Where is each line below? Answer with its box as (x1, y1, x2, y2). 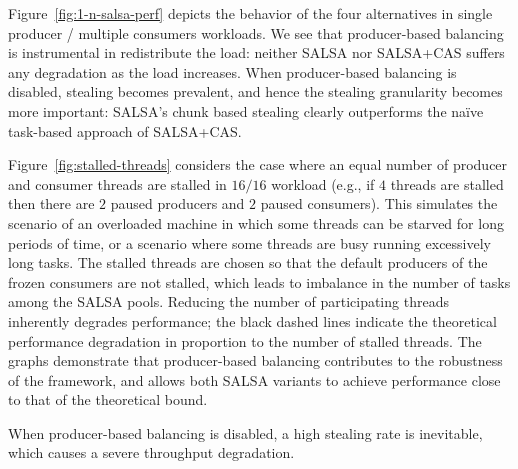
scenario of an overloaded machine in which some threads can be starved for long (8, 212, 504, 233)
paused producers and (110, 193, 245, 214)
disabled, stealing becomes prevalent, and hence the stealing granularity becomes (8, 81, 503, 102)
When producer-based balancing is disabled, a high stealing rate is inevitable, (8, 422, 483, 443)
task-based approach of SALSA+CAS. (8, 120, 242, 141)
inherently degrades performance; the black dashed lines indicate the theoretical (8, 310, 497, 331)
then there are (8, 193, 95, 214)
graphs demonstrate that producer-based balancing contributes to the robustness (8, 350, 503, 371)
